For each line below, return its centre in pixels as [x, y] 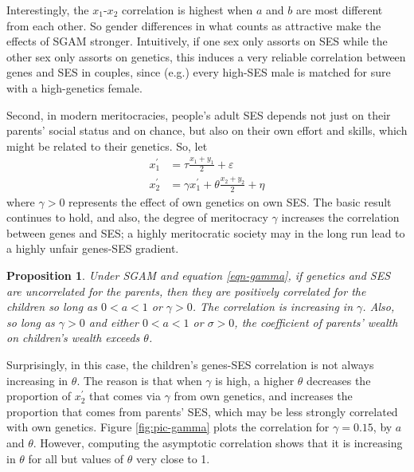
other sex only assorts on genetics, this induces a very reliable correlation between [206, 56]
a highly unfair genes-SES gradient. [93, 248]
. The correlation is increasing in [273, 307]
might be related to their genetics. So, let [107, 146]
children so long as [52, 307]
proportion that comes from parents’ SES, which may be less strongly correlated [202, 411]
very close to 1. [173, 458]
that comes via [125, 396]
